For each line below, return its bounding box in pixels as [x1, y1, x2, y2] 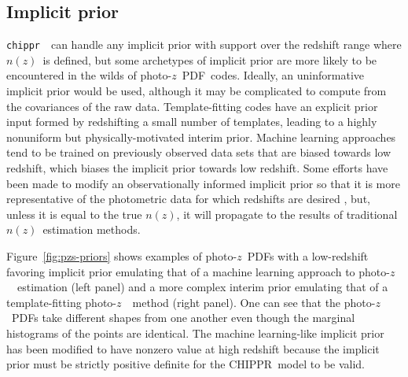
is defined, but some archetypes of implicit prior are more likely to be [42, 51, 377, 68]
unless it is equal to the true [6, 205, 142, 222]
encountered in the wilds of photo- [6, 67, 172, 83]
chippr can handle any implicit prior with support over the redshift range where [6, 36, 402, 53]
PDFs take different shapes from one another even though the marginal [11, 309, 355, 326]
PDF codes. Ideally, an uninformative [182, 67, 365, 83]
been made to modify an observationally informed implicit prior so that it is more [6, 175, 400, 191]
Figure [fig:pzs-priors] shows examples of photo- [6, 247, 237, 264]
